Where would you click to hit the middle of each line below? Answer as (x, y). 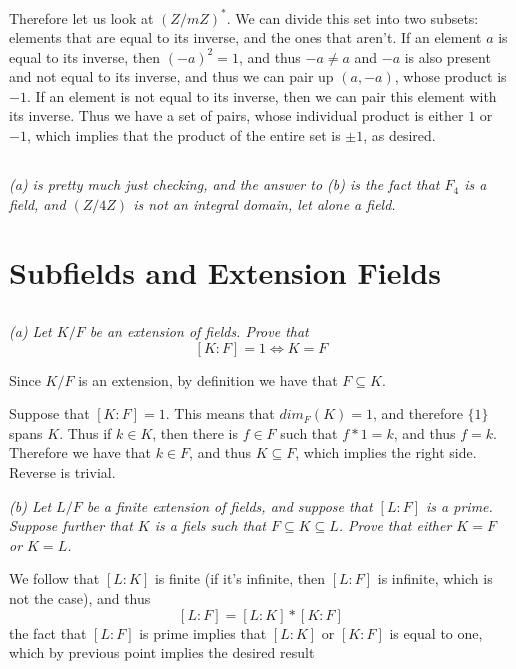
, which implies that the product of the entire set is (183, 135)
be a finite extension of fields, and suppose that (229, 505)
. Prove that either (395, 525)
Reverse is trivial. (62, 471)
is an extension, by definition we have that (208, 379)
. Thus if (85, 432)
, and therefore (417, 413)
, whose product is (450, 76)
